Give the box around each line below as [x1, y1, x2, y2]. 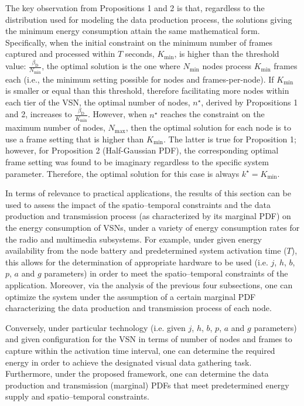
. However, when [87, 108, 147, 120]
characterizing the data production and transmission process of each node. [5, 302, 272, 314]
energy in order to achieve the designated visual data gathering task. [5, 356, 252, 368]
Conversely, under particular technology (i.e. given [5, 321, 186, 333]
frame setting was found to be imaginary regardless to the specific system [5, 156, 269, 168]
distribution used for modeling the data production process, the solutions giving [5, 13, 292, 25]
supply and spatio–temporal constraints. [5, 390, 149, 402]
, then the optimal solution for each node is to [125, 121, 291, 134]
